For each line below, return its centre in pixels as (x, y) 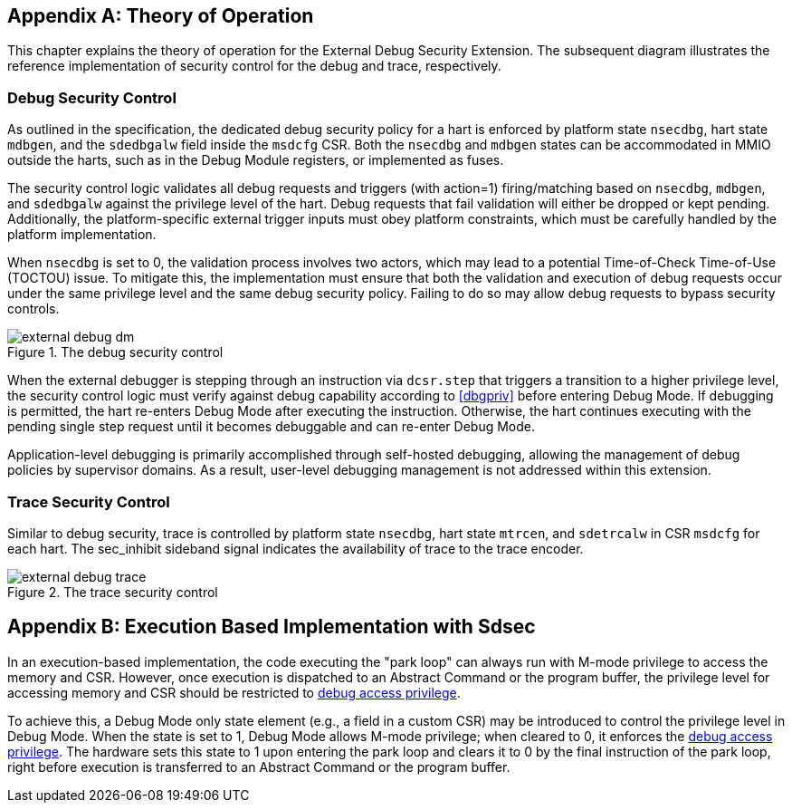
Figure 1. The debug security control (115, 352)
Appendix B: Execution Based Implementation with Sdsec (272, 627)
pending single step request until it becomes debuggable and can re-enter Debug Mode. (272, 427)
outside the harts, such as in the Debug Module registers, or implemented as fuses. (256, 160)
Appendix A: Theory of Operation (161, 16)
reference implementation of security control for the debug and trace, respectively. (254, 66)
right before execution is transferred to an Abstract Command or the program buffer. (259, 767)
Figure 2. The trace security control (113, 592)
